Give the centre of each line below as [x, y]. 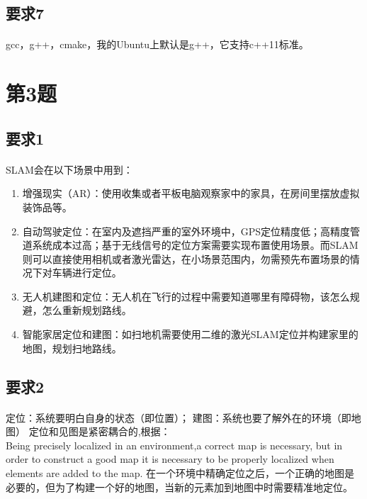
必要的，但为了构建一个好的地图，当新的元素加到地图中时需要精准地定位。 [179, 487]
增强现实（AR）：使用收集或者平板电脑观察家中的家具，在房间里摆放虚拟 [191, 193]
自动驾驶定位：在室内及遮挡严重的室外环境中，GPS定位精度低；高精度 [186, 231]
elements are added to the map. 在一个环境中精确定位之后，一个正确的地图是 [180, 473]
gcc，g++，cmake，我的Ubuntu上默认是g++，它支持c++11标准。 [157, 44]
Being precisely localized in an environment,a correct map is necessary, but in [174, 445]
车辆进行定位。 [87, 273]
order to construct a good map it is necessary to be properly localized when [170, 459]
